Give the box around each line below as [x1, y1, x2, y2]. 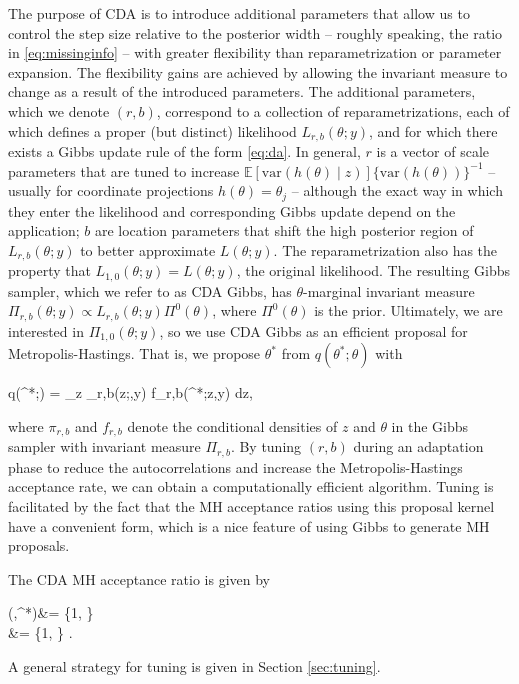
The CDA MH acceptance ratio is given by [8, 568, 270, 589]
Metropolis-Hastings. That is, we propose [8, 343, 261, 364]
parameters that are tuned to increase [8, 160, 240, 181]
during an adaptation [353, 436, 484, 457]
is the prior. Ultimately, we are [314, 300, 503, 321]
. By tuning [230, 436, 302, 457]
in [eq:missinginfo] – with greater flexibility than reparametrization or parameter [8, 42, 502, 63]
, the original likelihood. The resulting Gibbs [236, 260, 511, 281]
